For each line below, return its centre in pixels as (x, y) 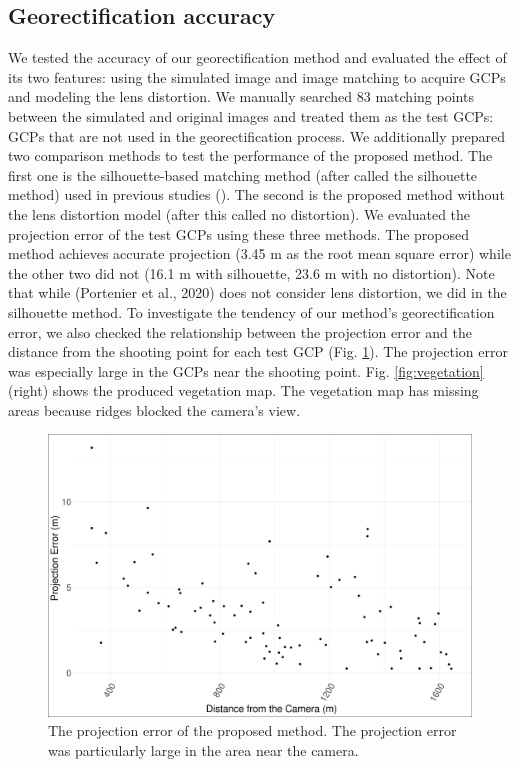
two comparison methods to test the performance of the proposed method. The (250, 155)
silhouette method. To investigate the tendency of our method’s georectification (251, 311)
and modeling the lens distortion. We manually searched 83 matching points (241, 96)
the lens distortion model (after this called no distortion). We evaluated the (239, 213)
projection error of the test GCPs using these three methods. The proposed (239, 233)
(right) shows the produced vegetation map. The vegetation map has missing (243, 390)
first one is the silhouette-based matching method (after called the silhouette (243, 174)
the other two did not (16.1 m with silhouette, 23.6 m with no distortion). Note (251, 272)
